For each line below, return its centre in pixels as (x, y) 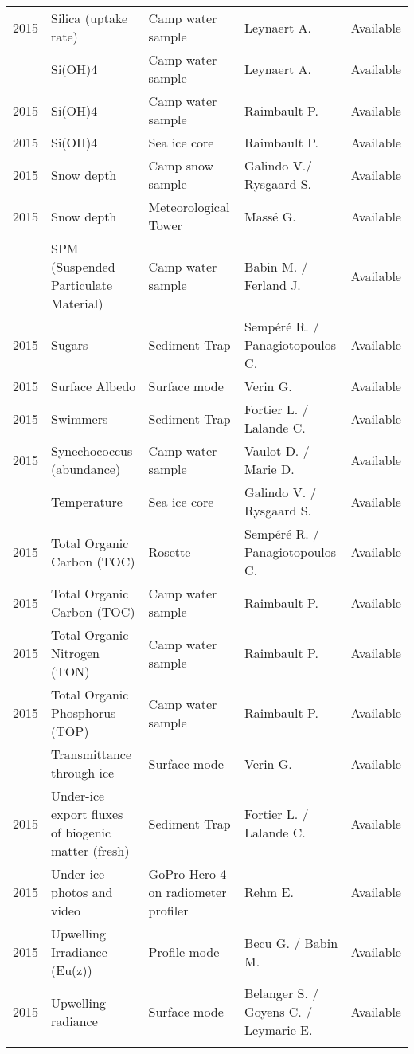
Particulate (82, 285)
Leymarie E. (279, 1030)
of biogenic (81, 832)
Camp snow (181, 165)
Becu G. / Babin (291, 942)
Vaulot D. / (277, 451)
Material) (77, 303)
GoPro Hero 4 (187, 874)
